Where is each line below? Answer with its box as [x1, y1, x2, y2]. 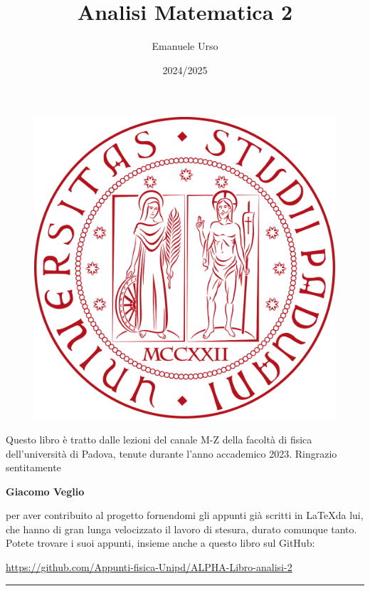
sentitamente [6, 460, 61, 475]
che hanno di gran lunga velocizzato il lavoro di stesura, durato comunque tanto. [6, 521, 357, 536]
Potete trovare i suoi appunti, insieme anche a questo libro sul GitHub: [6, 535, 315, 550]
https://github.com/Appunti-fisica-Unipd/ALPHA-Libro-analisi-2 [6, 560, 292, 575]
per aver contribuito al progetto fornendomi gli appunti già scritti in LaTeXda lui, [6, 508, 364, 523]
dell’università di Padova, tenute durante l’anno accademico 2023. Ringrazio [6, 446, 337, 461]
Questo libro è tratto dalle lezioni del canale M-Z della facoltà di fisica [6, 431, 312, 446]
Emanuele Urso [152, 38, 218, 53]
